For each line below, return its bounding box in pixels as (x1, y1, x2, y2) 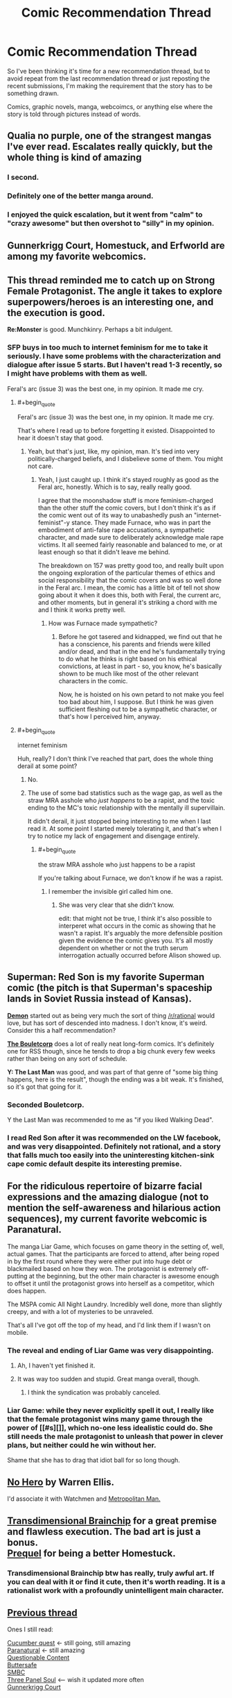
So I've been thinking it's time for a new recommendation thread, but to (7, 67, 211, 75)
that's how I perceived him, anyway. (58, 713, 161, 721)
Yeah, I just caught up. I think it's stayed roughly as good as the (37, 476, 220, 484)
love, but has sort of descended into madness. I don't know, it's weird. (7, 1019, 208, 1027)
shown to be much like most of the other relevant (58, 669, 199, 678)
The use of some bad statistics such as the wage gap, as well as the (27, 789, 223, 797)
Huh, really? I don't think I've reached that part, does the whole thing (17, 755, 213, 763)
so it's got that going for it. (7, 1082, 83, 1091)
